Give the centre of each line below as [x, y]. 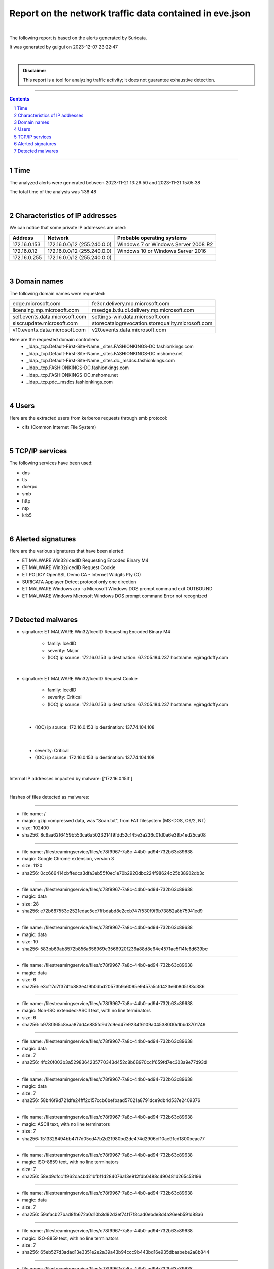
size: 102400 [36, 828]
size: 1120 [32, 866]
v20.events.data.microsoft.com [129, 330]
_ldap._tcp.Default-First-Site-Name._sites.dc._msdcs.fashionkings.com [101, 361]
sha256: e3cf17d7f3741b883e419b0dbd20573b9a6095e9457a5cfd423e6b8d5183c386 [113, 987]
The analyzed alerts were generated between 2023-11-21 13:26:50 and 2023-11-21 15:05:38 [105, 182]
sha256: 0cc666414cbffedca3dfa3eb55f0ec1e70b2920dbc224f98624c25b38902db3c [113, 873]
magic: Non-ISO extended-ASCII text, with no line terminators [86, 1011]
